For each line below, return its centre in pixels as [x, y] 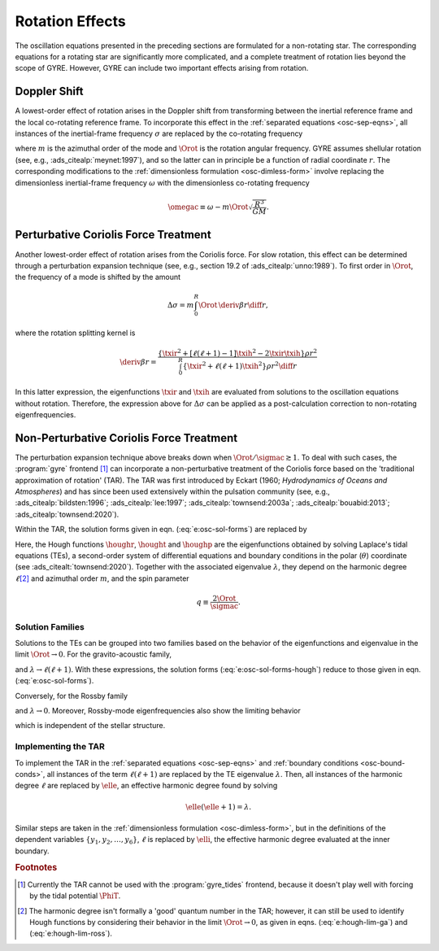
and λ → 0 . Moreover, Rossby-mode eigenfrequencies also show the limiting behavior [158, 711]
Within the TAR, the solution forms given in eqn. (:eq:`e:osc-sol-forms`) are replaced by [161, 530]
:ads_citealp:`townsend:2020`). [67, 514]
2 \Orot [224, 598]
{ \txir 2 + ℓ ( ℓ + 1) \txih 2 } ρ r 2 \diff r [239, 366]
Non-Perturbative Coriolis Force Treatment [126, 438]
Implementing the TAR [60, 747]
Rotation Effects [70, 21]
